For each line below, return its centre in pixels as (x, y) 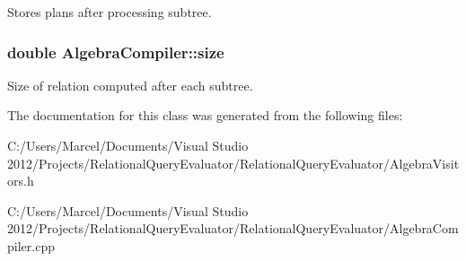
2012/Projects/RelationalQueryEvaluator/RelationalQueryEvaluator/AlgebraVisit (233, 163)
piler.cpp (31, 245)
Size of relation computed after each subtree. (130, 85)
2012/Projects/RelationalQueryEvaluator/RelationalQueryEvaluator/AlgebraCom (233, 228)
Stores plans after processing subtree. (110, 12)
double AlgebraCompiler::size (116, 52)
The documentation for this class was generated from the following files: (205, 115)
